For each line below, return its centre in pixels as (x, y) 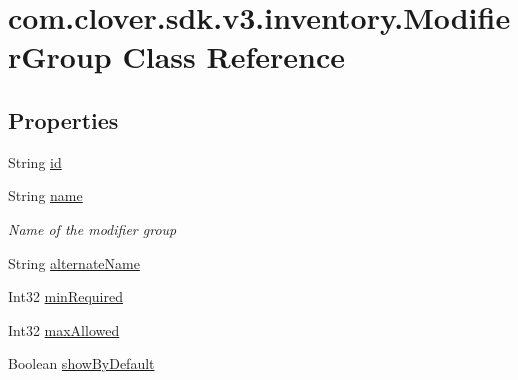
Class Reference (233, 56)
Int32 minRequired (65, 296)
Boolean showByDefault (81, 363)
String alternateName (74, 262)
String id (35, 161)
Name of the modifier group (92, 228)
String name (45, 195)
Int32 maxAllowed (64, 329)
